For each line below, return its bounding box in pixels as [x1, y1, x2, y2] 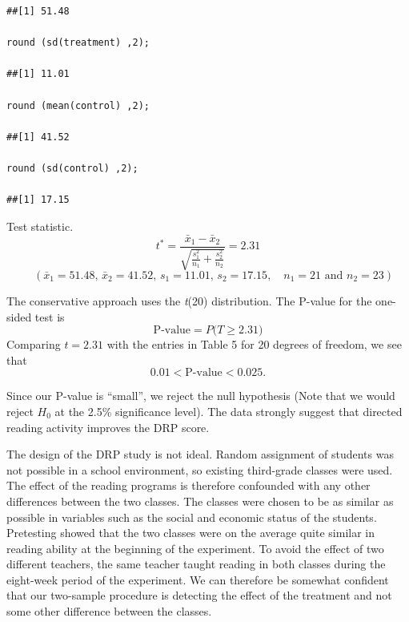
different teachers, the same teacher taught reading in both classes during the [6, 555, 386, 572]
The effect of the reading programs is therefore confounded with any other [6, 477, 371, 494]
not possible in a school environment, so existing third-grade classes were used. [6, 461, 393, 478]
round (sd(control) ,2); [6, 162, 138, 174]
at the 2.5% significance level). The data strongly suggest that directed [54, 402, 403, 419]
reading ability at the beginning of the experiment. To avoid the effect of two [6, 539, 384, 556]
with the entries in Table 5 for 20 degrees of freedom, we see [106, 336, 402, 353]
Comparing [6, 336, 61, 353]
